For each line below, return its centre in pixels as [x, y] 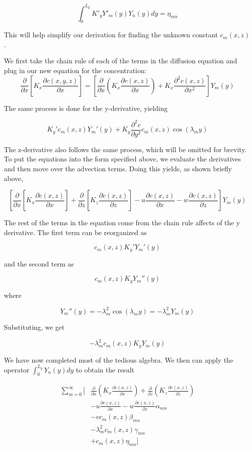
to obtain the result [105, 369]
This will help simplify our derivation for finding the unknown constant [111, 35]
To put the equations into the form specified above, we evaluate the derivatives [123, 159]
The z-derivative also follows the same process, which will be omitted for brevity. [125, 149]
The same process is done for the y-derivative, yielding [86, 108]
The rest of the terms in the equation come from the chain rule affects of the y [122, 223]
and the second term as [39, 263]
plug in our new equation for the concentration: [75, 70]
